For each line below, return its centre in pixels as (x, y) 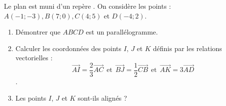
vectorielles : (34, 58)
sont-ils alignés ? (102, 97)
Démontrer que (38, 32)
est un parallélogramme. (122, 32)
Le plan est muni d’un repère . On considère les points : (88, 6)
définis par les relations (187, 48)
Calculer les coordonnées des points (68, 48)
